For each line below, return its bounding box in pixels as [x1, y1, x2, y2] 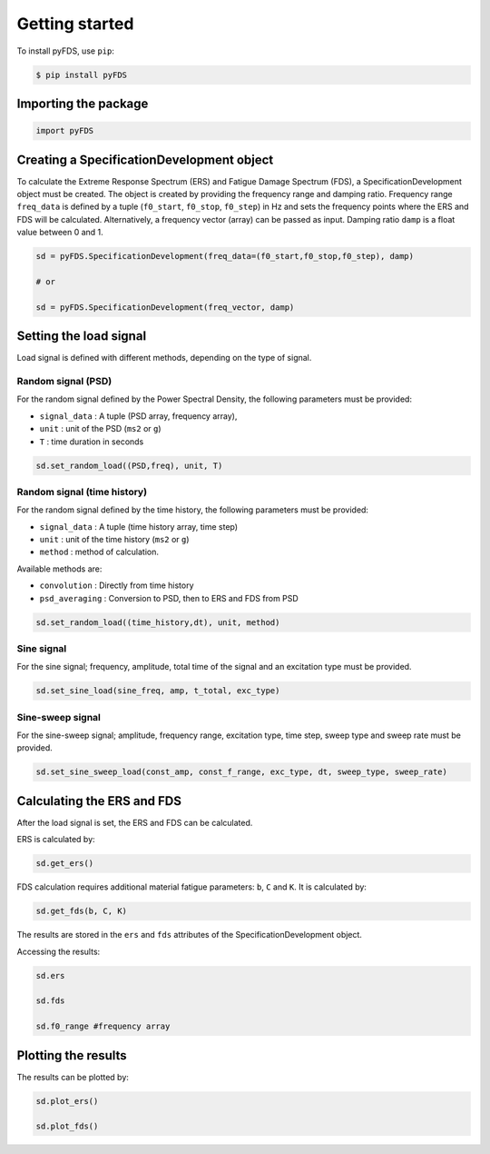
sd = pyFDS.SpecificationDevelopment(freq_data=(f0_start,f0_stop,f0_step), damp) [35, 251, 415, 262]
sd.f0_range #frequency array [35, 1021, 171, 1031]
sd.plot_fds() [35, 1121, 99, 1131]
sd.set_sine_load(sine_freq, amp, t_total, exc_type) [35, 686, 280, 696]
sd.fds [35, 996, 65, 1006]
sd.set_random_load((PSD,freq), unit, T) [35, 460, 223, 471]
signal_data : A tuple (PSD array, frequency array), [39, 410, 238, 422]
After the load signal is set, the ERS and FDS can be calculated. [16, 817, 253, 828]
